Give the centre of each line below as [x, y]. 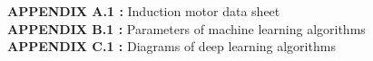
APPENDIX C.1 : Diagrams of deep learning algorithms [172, 46]
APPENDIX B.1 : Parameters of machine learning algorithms [186, 28]
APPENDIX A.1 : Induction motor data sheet [144, 11]
